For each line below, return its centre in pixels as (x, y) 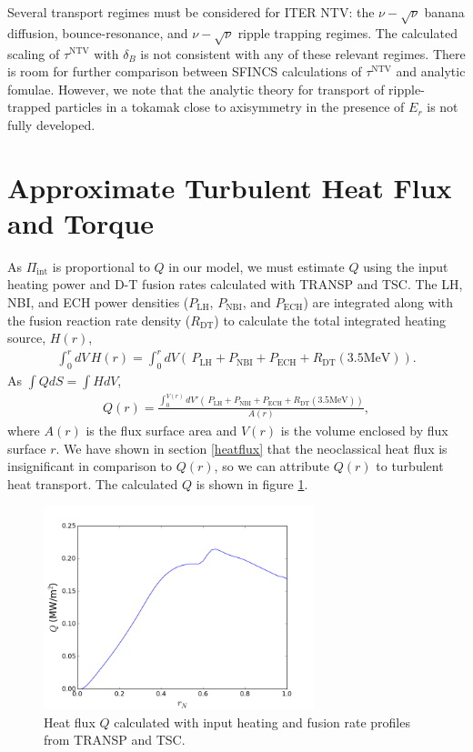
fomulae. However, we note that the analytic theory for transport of (196, 89)
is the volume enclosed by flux (364, 431)
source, (27, 338)
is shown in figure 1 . (252, 483)
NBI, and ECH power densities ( (98, 302)
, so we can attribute (272, 466)
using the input (406, 266)
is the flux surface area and (161, 431)
